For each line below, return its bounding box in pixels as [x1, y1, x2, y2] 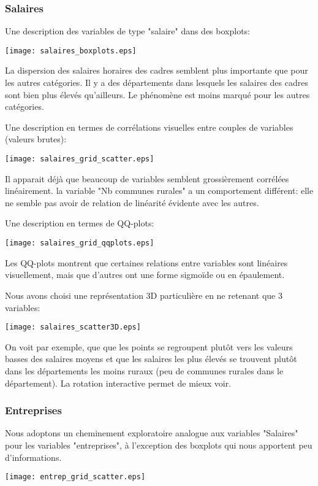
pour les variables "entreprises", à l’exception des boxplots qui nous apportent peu [5, 438, 312, 451]
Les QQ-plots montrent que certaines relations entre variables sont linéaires [5, 256, 288, 269]
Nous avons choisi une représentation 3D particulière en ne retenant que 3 [5, 288, 282, 301]
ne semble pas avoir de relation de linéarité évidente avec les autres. [5, 196, 259, 209]
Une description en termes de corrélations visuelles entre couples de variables [5, 120, 293, 133]
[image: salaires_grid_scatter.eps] [5, 155, 154, 164]
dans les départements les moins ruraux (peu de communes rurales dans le [5, 364, 284, 377]
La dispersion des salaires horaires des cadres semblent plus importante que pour [5, 64, 308, 77]
